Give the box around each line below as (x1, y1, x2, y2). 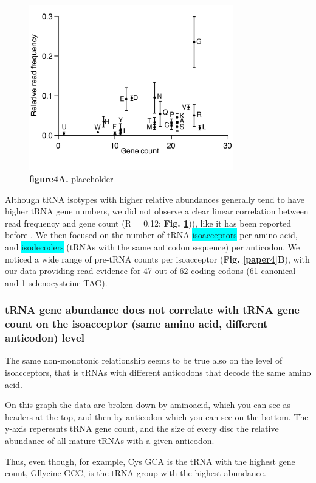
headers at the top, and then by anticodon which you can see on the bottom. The (5, 410, 309, 423)
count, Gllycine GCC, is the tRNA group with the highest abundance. (5, 467, 266, 479)
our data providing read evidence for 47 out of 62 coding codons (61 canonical (5, 264, 296, 277)
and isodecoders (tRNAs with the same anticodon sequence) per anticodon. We (5, 240, 300, 253)
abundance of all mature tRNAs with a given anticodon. (5, 434, 215, 446)
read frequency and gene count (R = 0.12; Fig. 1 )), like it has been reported (5, 216, 292, 229)
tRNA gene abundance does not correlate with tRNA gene (5, 302, 300, 317)
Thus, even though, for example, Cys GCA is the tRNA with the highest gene (5, 454, 295, 467)
